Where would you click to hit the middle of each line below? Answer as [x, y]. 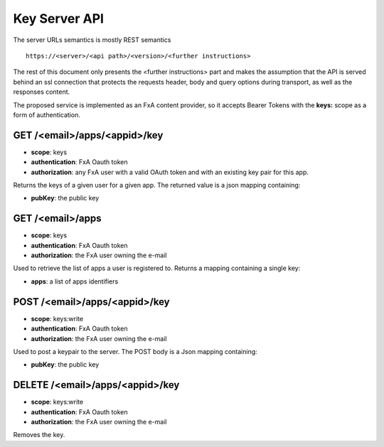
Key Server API [59, 18]
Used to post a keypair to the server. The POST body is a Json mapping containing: [135, 351]
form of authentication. [47, 114]
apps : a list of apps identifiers [75, 281]
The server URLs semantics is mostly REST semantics [92, 40]
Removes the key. [39, 435]
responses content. [42, 92]
